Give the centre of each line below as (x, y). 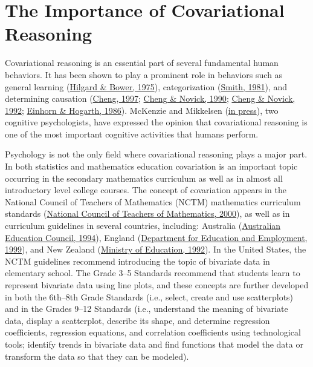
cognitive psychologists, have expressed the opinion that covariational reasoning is (156, 122)
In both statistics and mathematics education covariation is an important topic (151, 166)
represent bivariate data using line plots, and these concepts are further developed (157, 285)
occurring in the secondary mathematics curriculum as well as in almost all (144, 178)
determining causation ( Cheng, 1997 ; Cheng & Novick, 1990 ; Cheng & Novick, (150, 98)
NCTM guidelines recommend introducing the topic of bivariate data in (137, 261)
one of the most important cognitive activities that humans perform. (132, 134)
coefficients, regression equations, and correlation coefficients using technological (153, 332)
